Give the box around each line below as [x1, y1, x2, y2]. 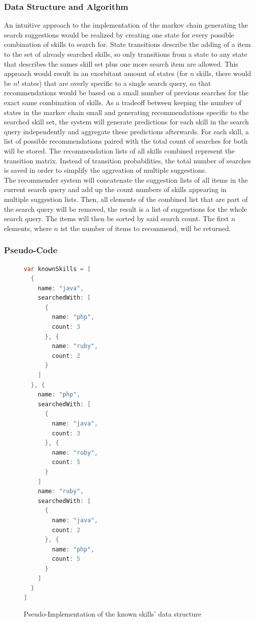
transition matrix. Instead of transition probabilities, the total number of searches [4, 155, 251, 165]
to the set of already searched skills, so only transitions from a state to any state [4, 49, 248, 59]
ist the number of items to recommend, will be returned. [60, 223, 231, 233]
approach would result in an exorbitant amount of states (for [4, 68, 188, 78]
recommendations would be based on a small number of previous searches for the [4, 87, 249, 98]
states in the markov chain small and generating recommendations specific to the [4, 107, 249, 117]
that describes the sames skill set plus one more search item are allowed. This [4, 58, 238, 69]
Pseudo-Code [4, 244, 58, 256]
